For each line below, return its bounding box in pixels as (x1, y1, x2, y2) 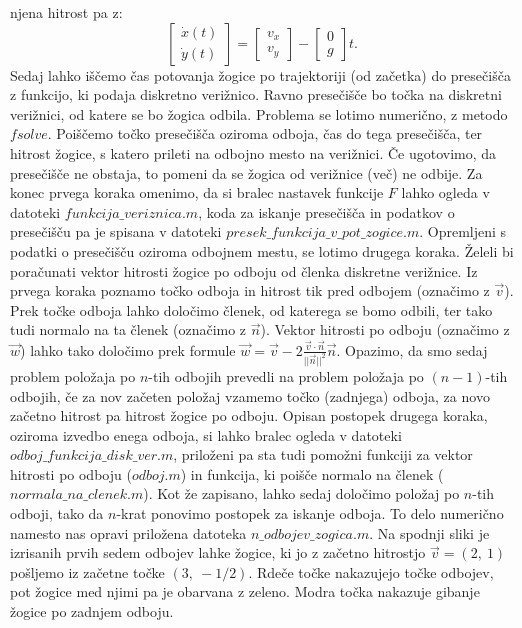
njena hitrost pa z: (10, 2, 123, 22)
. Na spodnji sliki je (369, 522, 490, 543)
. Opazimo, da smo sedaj (336, 339, 488, 360)
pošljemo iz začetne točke (10, 561, 165, 582)
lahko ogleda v (401, 182, 490, 203)
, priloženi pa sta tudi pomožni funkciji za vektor (173, 444, 473, 465)
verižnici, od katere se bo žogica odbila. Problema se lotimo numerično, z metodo (10, 103, 508, 124)
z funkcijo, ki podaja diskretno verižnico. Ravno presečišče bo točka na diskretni (10, 84, 502, 105)
